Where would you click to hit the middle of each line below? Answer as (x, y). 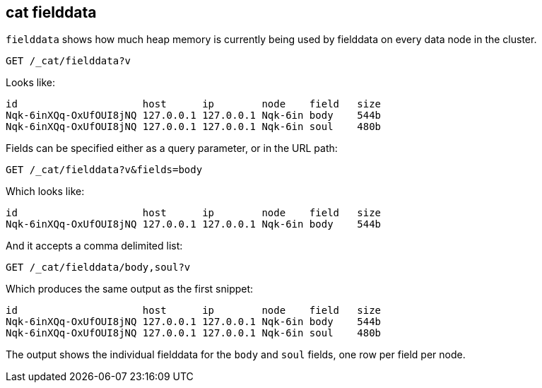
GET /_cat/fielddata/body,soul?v (98, 268)
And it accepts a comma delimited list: (94, 246)
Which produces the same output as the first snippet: (130, 289)
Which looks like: (45, 192)
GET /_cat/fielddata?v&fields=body (104, 170)
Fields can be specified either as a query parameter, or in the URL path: (172, 148)
